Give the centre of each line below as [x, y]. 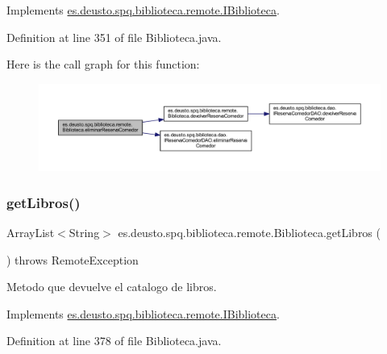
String [84, 233]
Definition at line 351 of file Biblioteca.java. [114, 37]
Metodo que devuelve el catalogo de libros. [112, 287]
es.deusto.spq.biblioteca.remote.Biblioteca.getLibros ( [249, 233]
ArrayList [31, 233]
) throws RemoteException [73, 259]
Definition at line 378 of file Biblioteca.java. [114, 341]
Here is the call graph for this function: [103, 64]
